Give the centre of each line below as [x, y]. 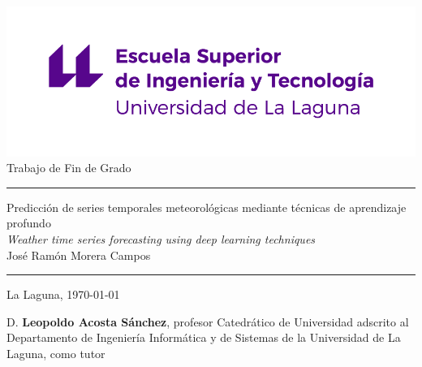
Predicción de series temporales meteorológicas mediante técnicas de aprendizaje [207, 207]
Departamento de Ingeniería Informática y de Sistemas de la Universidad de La [204, 337]
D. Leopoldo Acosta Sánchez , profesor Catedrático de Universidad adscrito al [208, 321]
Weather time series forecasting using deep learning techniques [161, 238]
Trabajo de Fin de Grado [69, 168]
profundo [29, 223]
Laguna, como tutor [56, 353]
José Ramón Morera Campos [79, 255]
